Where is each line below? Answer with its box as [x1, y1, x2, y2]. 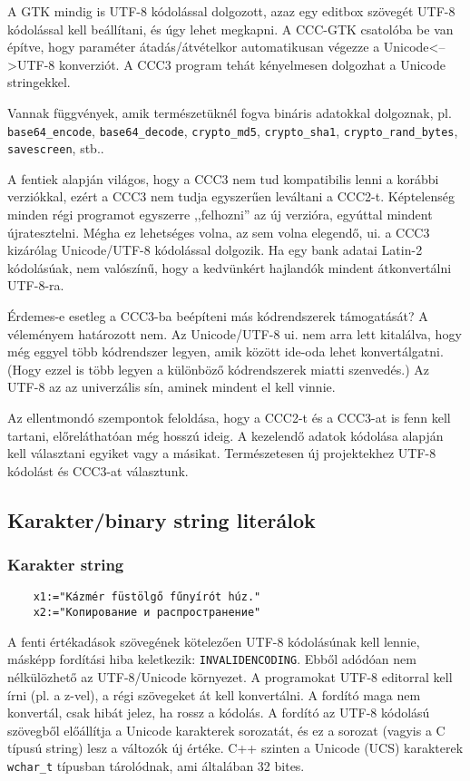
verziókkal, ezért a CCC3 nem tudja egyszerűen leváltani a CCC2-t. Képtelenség [7, 187, 455, 206]
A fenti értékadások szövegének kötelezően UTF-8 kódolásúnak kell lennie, [7, 631, 420, 650]
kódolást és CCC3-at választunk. [7, 461, 189, 480]
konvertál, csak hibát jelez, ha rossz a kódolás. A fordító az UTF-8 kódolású [7, 703, 430, 722]
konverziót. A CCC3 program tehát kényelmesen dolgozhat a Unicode [58, 54, 446, 73]
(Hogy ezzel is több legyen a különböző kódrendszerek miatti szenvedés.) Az [7, 359, 430, 378]
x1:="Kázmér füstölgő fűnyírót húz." [33, 591, 261, 604]
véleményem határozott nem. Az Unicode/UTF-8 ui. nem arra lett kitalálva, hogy [7, 324, 462, 343]
